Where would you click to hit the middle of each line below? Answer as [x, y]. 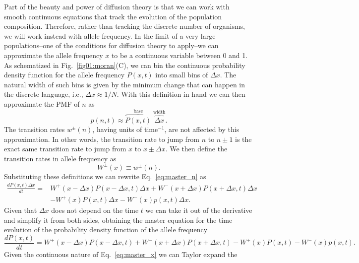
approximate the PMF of [42, 103]
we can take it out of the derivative [199, 210]
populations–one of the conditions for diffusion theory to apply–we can [111, 45]
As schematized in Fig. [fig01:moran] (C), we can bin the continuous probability [125, 65]
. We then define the [196, 149]
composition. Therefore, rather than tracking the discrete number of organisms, [124, 26]
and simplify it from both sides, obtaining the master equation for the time [118, 220]
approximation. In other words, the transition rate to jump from [102, 139]
